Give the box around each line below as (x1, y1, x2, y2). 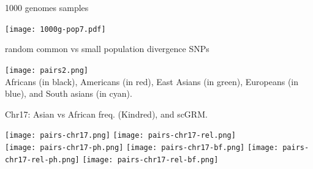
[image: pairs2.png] (5, 66, 89, 75)
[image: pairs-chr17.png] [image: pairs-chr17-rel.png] (5, 131, 236, 140)
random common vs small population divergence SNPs (5, 42, 209, 55)
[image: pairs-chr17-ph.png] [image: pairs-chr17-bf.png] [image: (5, 143, 279, 152)
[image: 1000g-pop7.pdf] (5, 24, 106, 34)
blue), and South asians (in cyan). (5, 87, 132, 100)
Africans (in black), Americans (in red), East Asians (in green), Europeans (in (5, 75, 299, 88)
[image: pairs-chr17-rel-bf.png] (82, 155, 219, 164)
